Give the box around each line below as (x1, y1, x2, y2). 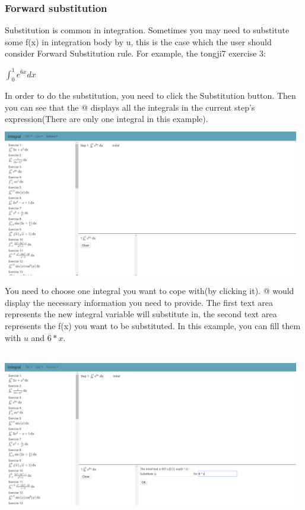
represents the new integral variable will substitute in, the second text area (5, 308, 277, 320)
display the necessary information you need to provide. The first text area (5, 296, 274, 308)
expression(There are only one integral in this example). (5, 112, 208, 125)
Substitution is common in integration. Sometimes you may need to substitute (5, 24, 290, 36)
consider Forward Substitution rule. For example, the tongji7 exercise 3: (5, 47, 266, 60)
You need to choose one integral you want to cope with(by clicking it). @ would (5, 284, 294, 297)
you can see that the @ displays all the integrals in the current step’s (5, 101, 255, 113)
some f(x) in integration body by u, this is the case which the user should (5, 35, 272, 48)
